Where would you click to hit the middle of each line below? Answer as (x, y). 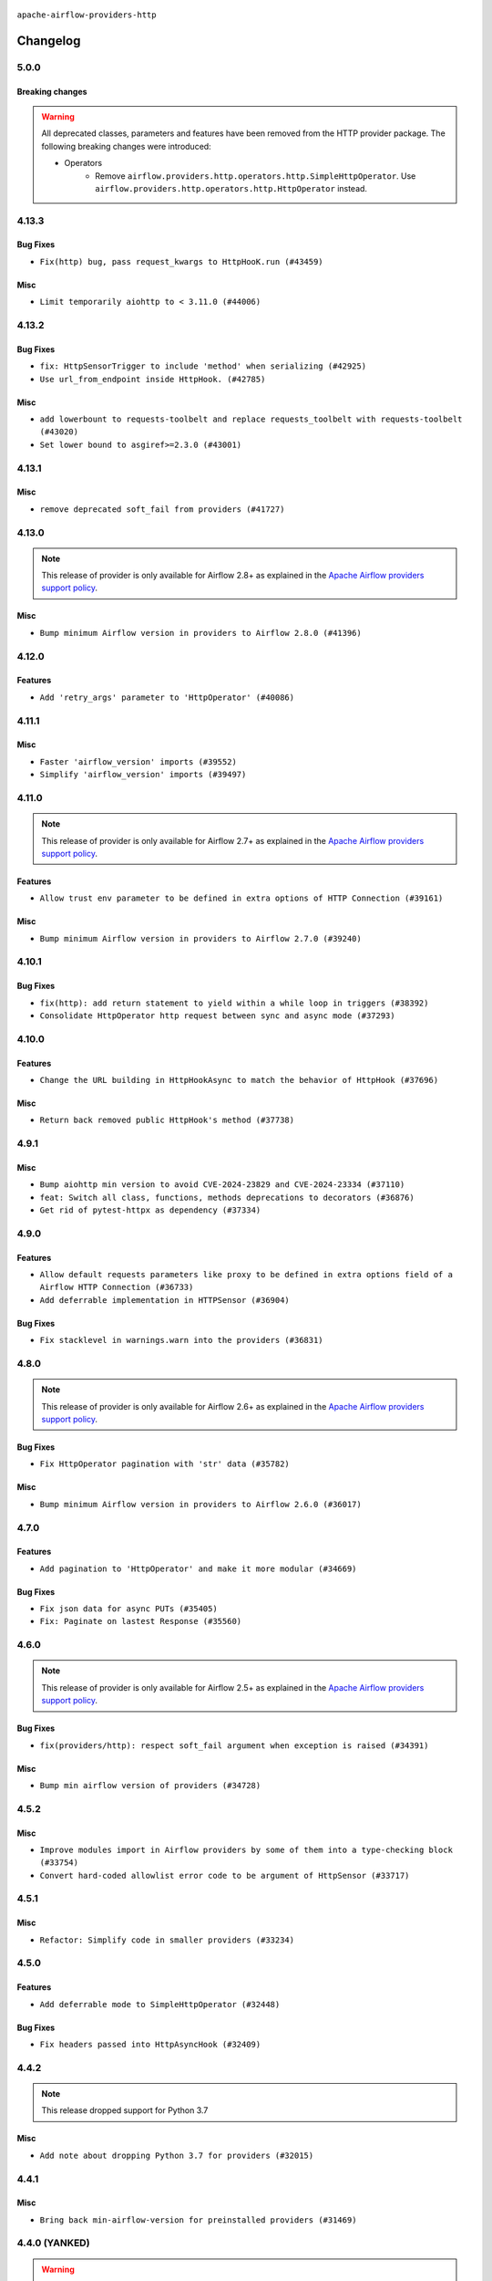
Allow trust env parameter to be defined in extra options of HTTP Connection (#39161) (241, 898)
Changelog (49, 41)
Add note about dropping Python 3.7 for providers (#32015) (177, 2155)
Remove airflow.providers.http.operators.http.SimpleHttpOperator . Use (256, 176)
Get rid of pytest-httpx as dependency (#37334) (150, 1210)
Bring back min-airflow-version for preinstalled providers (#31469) (198, 2220)
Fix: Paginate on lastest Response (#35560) (141, 1621)
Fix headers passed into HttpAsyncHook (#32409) (150, 2045)
